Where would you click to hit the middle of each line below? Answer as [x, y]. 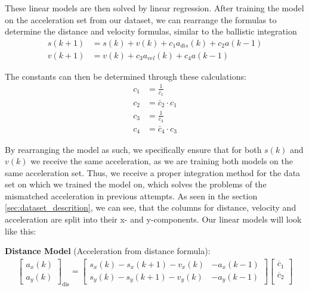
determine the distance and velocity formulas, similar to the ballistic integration [151, 31]
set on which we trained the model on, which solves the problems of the [136, 184]
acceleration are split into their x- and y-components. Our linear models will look [153, 219]
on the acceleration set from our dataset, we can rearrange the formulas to [141, 19]
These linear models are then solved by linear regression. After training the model [154, 8]
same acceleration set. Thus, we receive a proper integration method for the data [153, 172]
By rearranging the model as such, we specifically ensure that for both [133, 149]
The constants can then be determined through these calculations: [126, 76]
